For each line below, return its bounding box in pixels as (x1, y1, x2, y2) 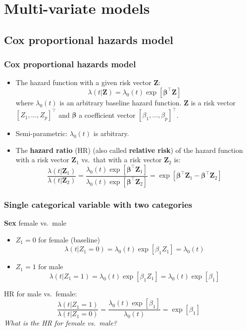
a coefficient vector (79, 109, 136, 120)
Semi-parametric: (15, 128, 68, 139)
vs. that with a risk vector (81, 154, 162, 165)
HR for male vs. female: (4, 288, 77, 298)
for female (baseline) (38, 234, 100, 244)
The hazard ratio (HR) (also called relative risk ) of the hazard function (15, 144, 243, 155)
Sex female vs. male (4, 217, 66, 228)
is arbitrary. (93, 128, 129, 139)
